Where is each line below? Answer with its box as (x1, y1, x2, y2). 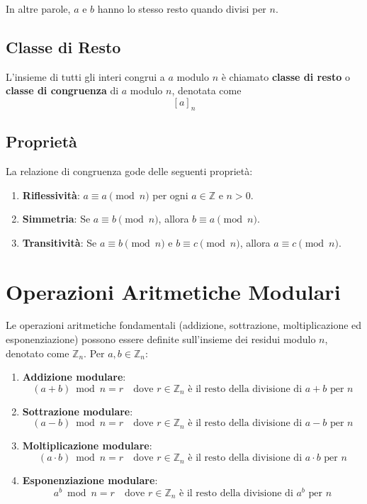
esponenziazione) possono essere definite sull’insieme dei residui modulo (6, 332, 316, 347)
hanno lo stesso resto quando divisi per (97, 1, 266, 16)
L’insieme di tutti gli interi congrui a (6, 69, 165, 84)
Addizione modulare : (22, 369, 126, 384)
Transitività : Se (22, 235, 97, 250)
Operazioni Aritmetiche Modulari (6, 276, 341, 306)
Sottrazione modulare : (22, 403, 133, 418)
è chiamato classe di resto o (221, 69, 350, 84)
